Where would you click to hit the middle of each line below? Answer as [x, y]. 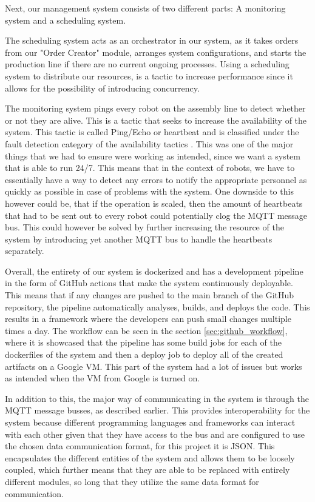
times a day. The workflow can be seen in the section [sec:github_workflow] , [146, 330]
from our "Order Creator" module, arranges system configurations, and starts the [156, 52]
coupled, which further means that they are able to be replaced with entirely [147, 470]
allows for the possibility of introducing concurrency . [102, 88]
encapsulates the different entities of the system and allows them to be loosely [150, 457]
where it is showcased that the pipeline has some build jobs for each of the [143, 342]
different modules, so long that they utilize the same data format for [132, 481]
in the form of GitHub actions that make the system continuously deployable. [149, 283]
